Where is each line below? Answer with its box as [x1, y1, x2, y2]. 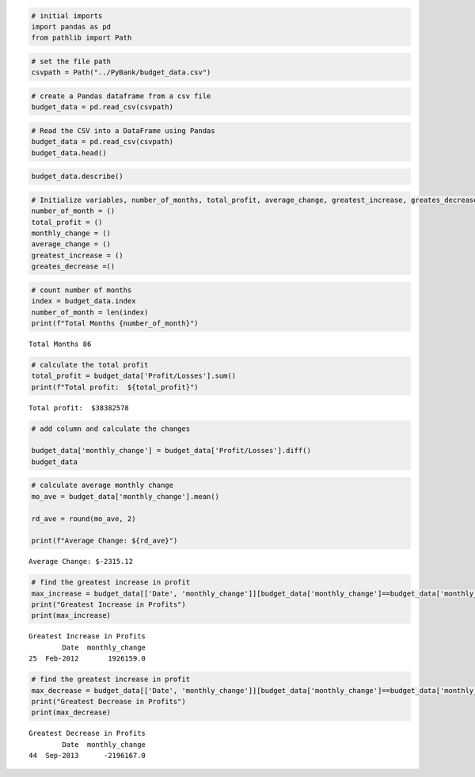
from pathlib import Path [31, 33, 132, 43]
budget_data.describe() [31, 172, 124, 181]
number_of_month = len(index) [31, 307, 149, 317]
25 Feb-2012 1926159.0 [28, 654, 146, 663]
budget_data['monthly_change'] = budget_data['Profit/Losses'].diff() [31, 446, 312, 455]
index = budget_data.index [31, 297, 136, 306]
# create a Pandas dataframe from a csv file [31, 91, 211, 101]
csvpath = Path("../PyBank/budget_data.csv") [31, 68, 211, 77]
